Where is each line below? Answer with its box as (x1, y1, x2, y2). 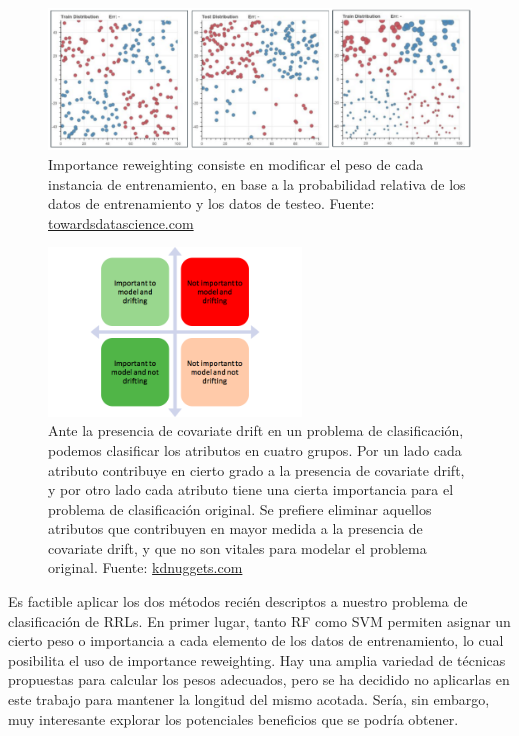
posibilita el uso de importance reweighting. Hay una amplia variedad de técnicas (8, 649, 506, 670)
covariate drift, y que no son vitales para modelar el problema (48, 537, 427, 558)
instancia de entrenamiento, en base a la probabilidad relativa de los (48, 173, 466, 194)
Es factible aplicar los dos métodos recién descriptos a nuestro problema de (8, 591, 468, 612)
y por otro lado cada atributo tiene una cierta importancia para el (48, 479, 454, 500)
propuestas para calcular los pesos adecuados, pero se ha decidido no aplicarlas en (8, 669, 510, 690)
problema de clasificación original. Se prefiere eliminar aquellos (48, 498, 432, 519)
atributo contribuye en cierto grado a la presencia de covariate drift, (48, 459, 465, 480)
